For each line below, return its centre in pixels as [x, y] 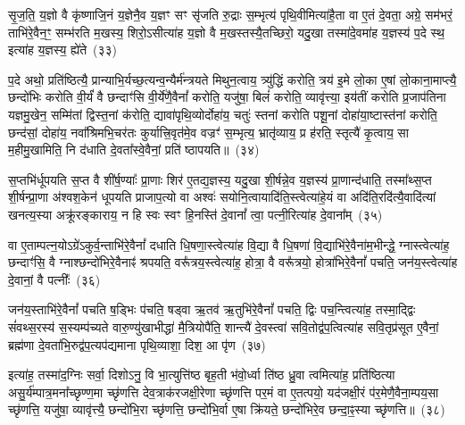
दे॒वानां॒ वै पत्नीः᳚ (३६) [54, 279]
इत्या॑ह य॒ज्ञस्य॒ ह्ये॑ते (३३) [63, 50]
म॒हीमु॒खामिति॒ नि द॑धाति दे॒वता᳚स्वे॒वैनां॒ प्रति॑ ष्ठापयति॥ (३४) [134, 150]
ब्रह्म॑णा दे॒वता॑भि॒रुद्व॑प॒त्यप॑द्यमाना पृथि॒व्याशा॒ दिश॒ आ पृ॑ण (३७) [137, 344]
